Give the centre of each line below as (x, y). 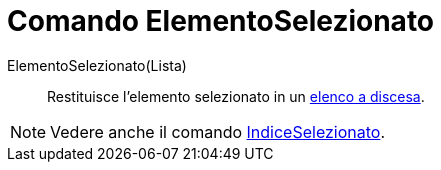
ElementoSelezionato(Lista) (97, 65)
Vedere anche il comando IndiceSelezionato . (218, 131)
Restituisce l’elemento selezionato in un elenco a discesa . (236, 96)
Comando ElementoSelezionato (221, 21)
